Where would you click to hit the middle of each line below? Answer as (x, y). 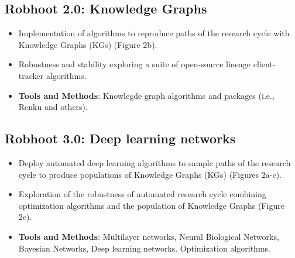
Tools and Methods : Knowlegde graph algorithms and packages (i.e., (146, 95)
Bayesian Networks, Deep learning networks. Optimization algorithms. (144, 248)
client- (264, 64)
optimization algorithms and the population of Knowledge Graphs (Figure (151, 205)
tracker (31, 75)
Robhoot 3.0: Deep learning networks (120, 138)
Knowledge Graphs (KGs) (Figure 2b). (88, 44)
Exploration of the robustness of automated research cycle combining (142, 194)
